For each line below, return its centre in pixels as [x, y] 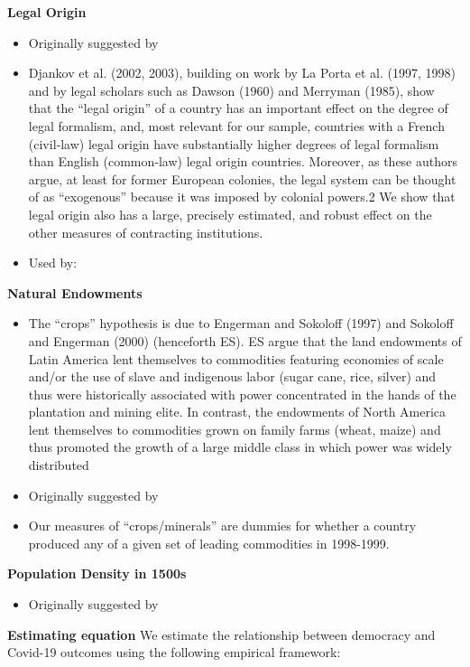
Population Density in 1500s [97, 573]
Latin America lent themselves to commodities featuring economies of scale [236, 358]
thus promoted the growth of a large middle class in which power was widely [240, 447]
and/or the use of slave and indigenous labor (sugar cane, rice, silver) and [232, 376]
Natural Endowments [75, 292]
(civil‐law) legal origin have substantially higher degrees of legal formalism [234, 143]
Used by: [53, 263]
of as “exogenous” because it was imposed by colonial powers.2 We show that [242, 197]
